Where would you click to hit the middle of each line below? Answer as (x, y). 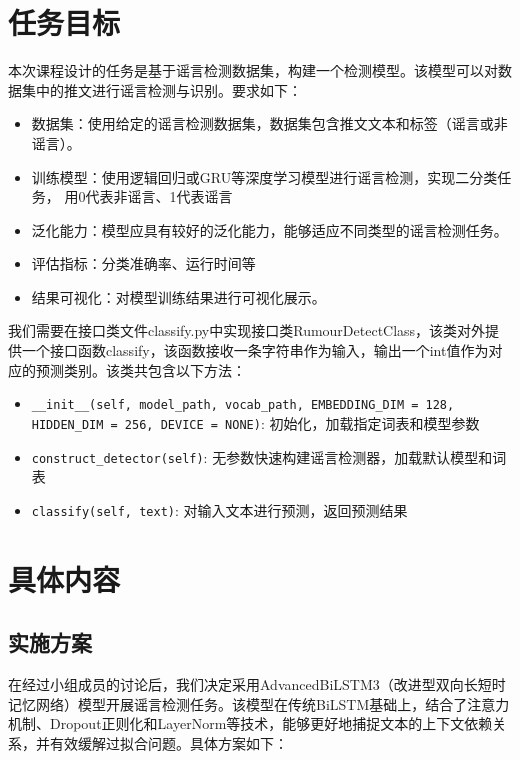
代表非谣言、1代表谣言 (159, 196)
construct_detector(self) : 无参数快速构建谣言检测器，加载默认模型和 (262, 456)
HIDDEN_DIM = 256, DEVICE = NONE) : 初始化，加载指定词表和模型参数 (255, 422)
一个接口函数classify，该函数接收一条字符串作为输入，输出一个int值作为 (255, 350)
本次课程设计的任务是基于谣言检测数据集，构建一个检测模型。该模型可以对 (253, 70)
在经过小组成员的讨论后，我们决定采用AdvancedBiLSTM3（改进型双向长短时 (257, 684)
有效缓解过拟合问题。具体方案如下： (168, 742)
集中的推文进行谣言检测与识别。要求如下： (161, 89)
